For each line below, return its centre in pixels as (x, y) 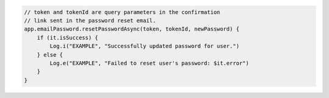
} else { (50, 54)
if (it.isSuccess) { (68, 37)
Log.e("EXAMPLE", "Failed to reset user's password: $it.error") (149, 63)
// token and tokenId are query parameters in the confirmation (122, 12)
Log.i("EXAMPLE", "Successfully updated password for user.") (145, 46)
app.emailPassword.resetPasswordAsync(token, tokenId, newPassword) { (132, 29)
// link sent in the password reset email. (90, 20)
